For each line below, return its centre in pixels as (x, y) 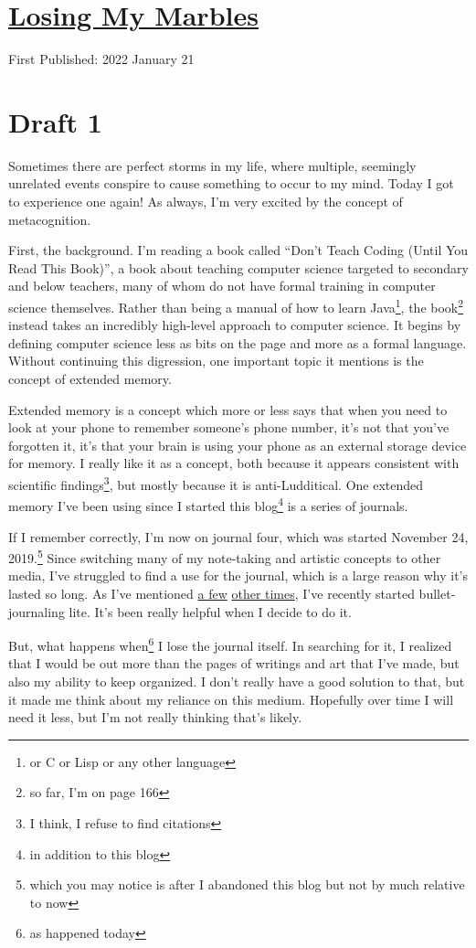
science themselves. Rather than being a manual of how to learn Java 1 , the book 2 (236, 306)
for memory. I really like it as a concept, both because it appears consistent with (234, 463)
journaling (37, 611)
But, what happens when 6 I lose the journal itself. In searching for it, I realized (230, 644)
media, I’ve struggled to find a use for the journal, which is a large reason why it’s (238, 575)
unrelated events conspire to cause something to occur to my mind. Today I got (231, 183)
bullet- (437, 593)
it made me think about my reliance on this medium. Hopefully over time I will (231, 699)
